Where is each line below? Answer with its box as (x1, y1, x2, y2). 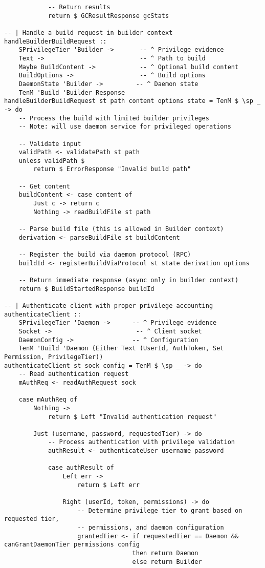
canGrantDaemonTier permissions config (4, 541, 140, 549)
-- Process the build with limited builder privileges (18, 114, 209, 122)
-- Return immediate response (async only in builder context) (18, 277, 239, 284)
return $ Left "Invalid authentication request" (48, 413, 217, 420)
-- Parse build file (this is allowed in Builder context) (18, 225, 224, 233)
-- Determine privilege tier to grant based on (77, 507, 242, 514)
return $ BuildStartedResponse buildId (18, 285, 154, 292)
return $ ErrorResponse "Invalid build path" (33, 165, 191, 173)
